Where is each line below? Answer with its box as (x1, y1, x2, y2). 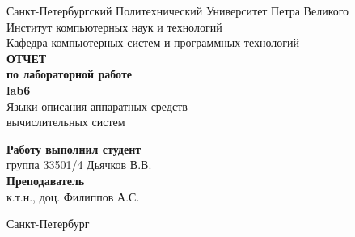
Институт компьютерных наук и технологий (6, 18, 222, 35)
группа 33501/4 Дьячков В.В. (6, 156, 152, 173)
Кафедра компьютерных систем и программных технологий (6, 34, 300, 51)
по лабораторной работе (6, 66, 133, 83)
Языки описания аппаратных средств (6, 97, 188, 114)
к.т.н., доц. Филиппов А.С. (6, 188, 140, 205)
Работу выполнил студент (6, 140, 142, 157)
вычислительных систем (6, 113, 125, 130)
